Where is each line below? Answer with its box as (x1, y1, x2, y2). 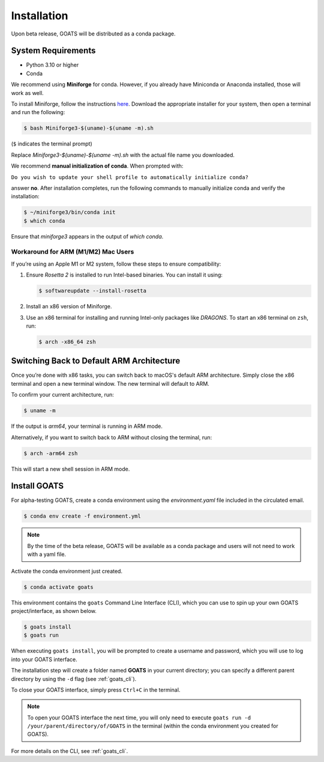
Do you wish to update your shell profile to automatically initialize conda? (11, 174, 249, 180)
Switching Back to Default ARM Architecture (11, 356, 181, 366)
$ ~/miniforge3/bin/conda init (23, 209, 116, 216)
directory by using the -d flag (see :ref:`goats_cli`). (11, 675, 137, 682)
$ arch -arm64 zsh (23, 450, 78, 457)
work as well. (11, 89, 44, 96)
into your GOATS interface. (11, 656, 77, 663)
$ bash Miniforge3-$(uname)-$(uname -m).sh (23, 125, 154, 132)
